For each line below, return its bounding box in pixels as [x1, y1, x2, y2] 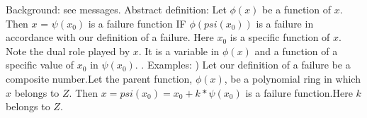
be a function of [262, 2, 331, 16]
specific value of [6, 57, 74, 72]
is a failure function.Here [245, 85, 353, 100]
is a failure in [256, 16, 314, 30]
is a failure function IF [88, 16, 186, 30]
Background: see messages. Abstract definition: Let [6, 2, 227, 16]
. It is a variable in [138, 43, 220, 58]
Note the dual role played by [6, 43, 130, 58]
